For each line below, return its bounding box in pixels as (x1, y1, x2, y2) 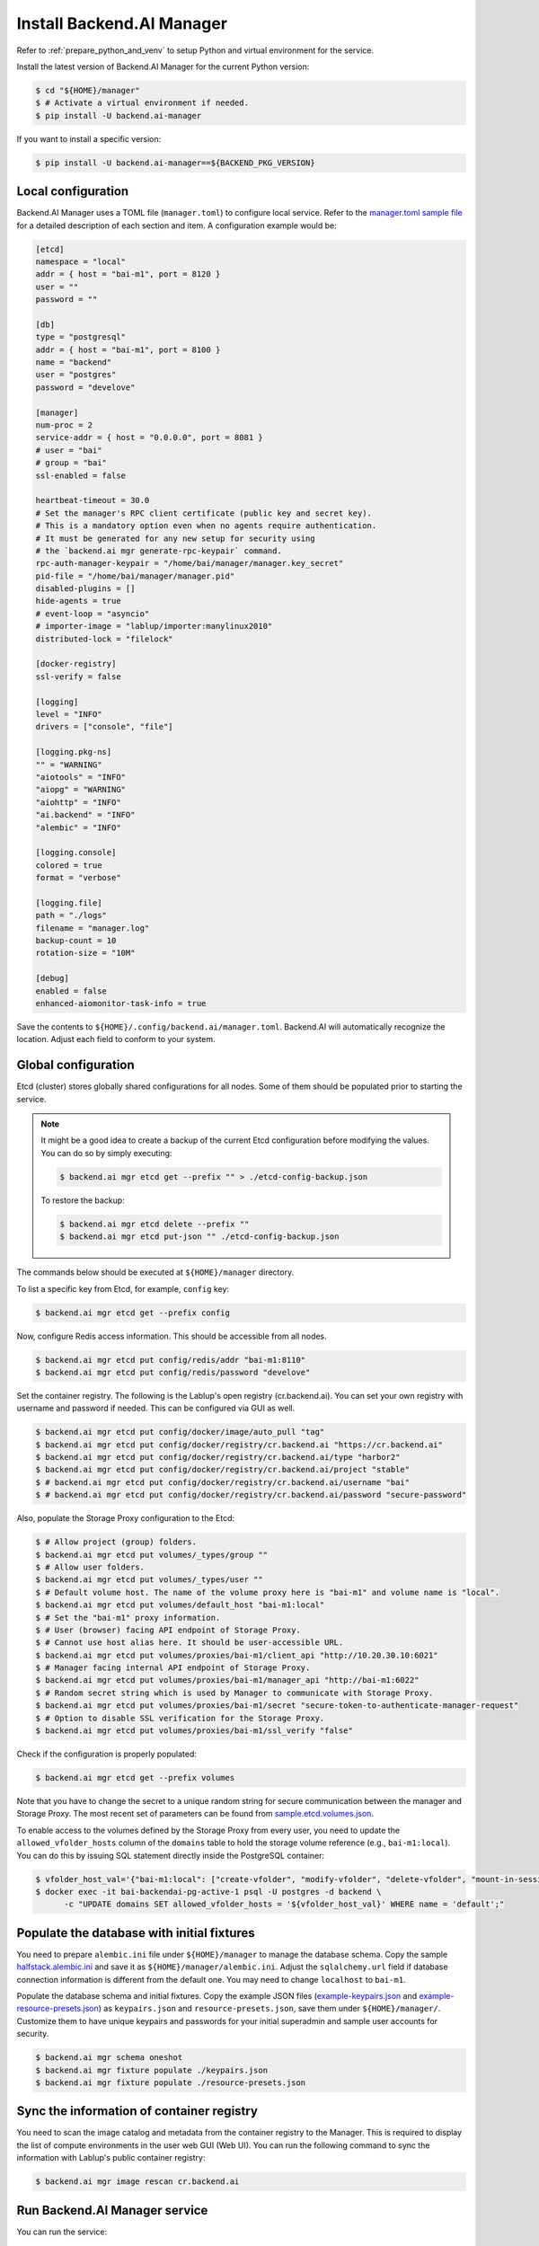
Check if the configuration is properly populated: (16, 1748, 198, 1760)
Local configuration (16, 184, 129, 199)
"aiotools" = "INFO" (35, 772, 126, 782)
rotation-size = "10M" (35, 948, 136, 959)
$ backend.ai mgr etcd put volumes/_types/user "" (35, 1575, 264, 1585)
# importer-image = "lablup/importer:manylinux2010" (35, 621, 273, 632)
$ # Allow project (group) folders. (35, 1537, 198, 1547)
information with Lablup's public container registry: (16, 2153, 206, 2163)
